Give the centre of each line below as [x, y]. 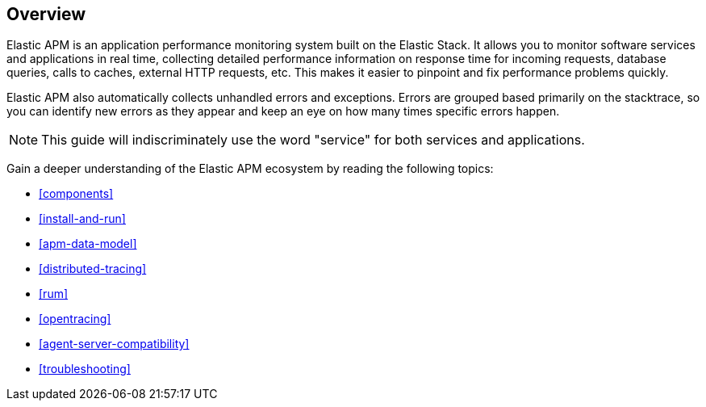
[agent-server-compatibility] [114, 344]
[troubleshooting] [85, 369]
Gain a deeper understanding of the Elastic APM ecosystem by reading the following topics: [250, 169]
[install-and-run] [82, 219]
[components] [76, 194]
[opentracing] [75, 319]
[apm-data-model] [88, 244]
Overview [46, 14]
